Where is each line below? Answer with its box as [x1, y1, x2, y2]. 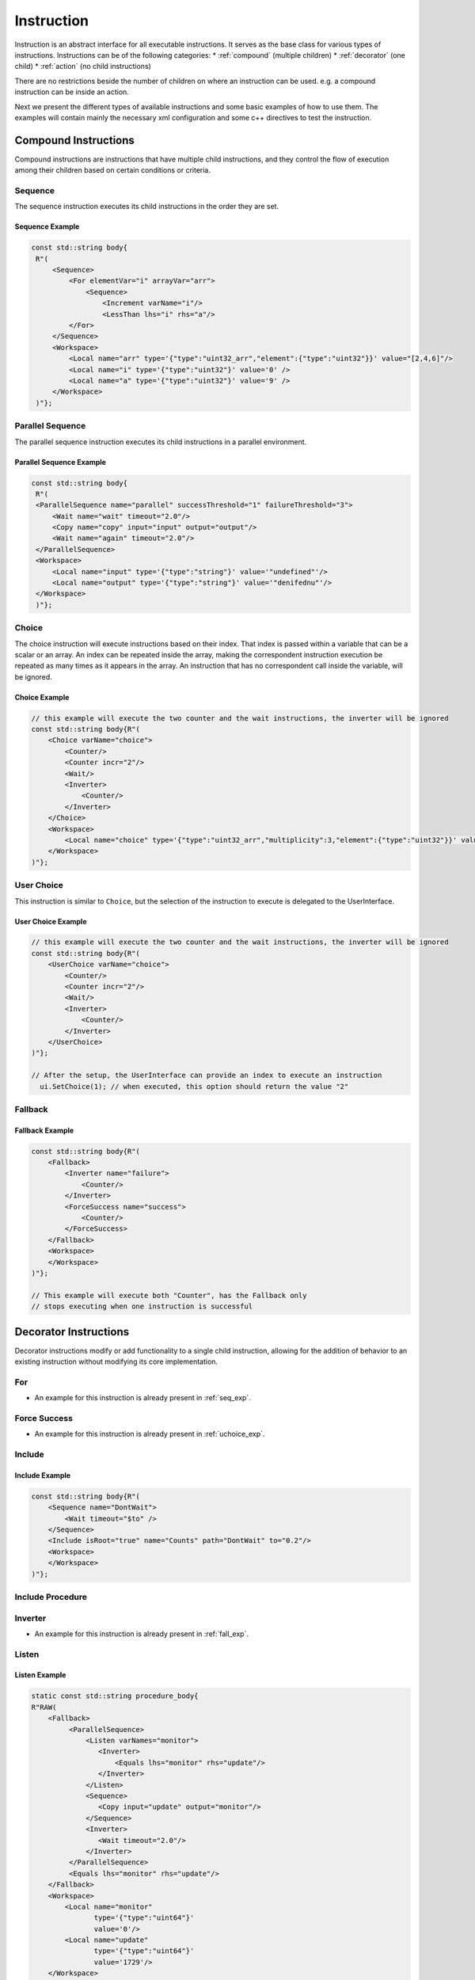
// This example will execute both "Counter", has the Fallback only [31, 1291, 307, 1300]
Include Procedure [14, 1591, 87, 1602]
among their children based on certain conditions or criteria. [14, 166, 211, 175]
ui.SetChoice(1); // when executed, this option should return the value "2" [40, 1082, 349, 1091]
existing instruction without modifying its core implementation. [14, 1357, 218, 1366]
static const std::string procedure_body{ [31, 1692, 199, 1700]
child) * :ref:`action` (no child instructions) [14, 62, 152, 71]
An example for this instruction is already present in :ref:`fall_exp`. [34, 1628, 249, 1639]
